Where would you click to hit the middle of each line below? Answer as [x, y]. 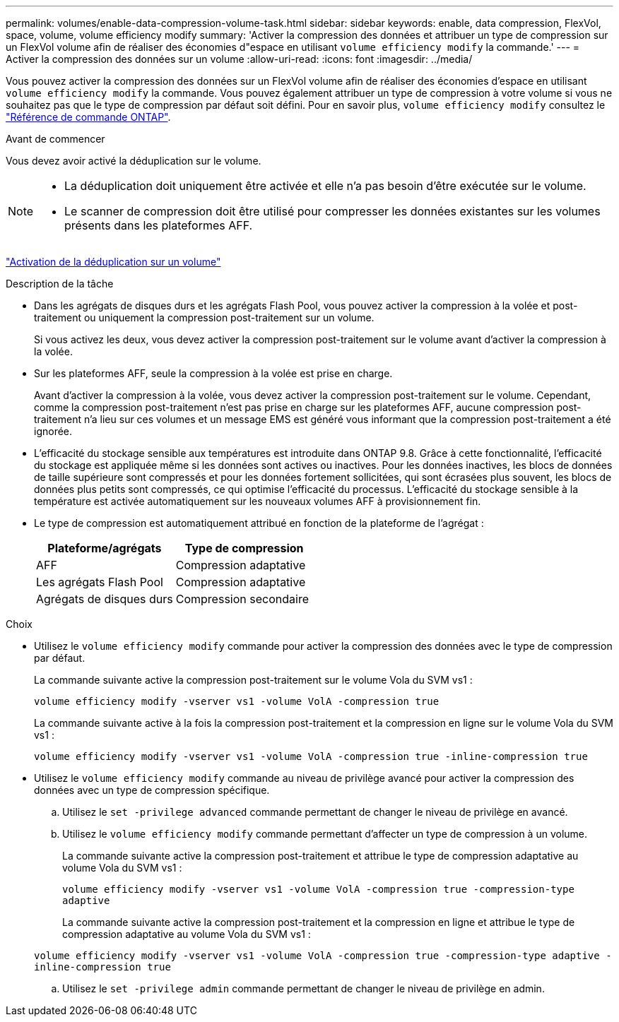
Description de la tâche [60, 284]
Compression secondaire [242, 599]
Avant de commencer [55, 139]
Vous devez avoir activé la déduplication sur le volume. [134, 161]
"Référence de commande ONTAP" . [88, 117]
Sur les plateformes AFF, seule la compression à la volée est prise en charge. [213, 373]
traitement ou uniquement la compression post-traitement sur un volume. [204, 317]
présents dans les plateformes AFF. [159, 225]
